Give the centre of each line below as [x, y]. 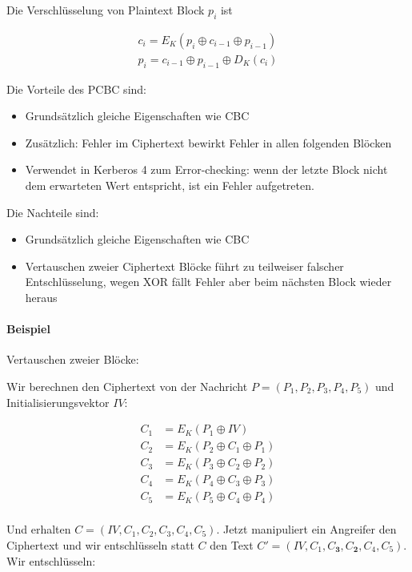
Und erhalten [39, 529]
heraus [41, 297]
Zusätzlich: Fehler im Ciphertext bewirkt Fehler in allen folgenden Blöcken [208, 142]
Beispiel [28, 329]
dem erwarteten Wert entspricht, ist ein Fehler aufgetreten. [170, 185]
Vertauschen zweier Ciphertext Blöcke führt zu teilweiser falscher [184, 266]
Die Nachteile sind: [53, 212]
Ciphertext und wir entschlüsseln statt [100, 544]
